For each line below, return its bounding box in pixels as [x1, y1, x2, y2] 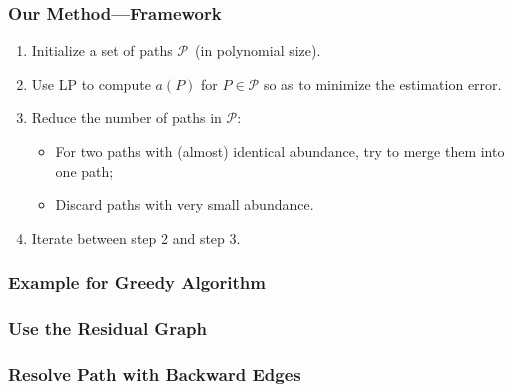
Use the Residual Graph [8, 316, 207, 341]
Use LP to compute [31, 73, 151, 94]
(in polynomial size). [195, 40, 321, 61]
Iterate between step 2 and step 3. [31, 227, 241, 248]
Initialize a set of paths [31, 40, 173, 61]
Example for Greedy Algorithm [8, 270, 266, 295]
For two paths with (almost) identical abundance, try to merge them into [55, 141, 505, 161]
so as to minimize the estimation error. [263, 73, 502, 94]
